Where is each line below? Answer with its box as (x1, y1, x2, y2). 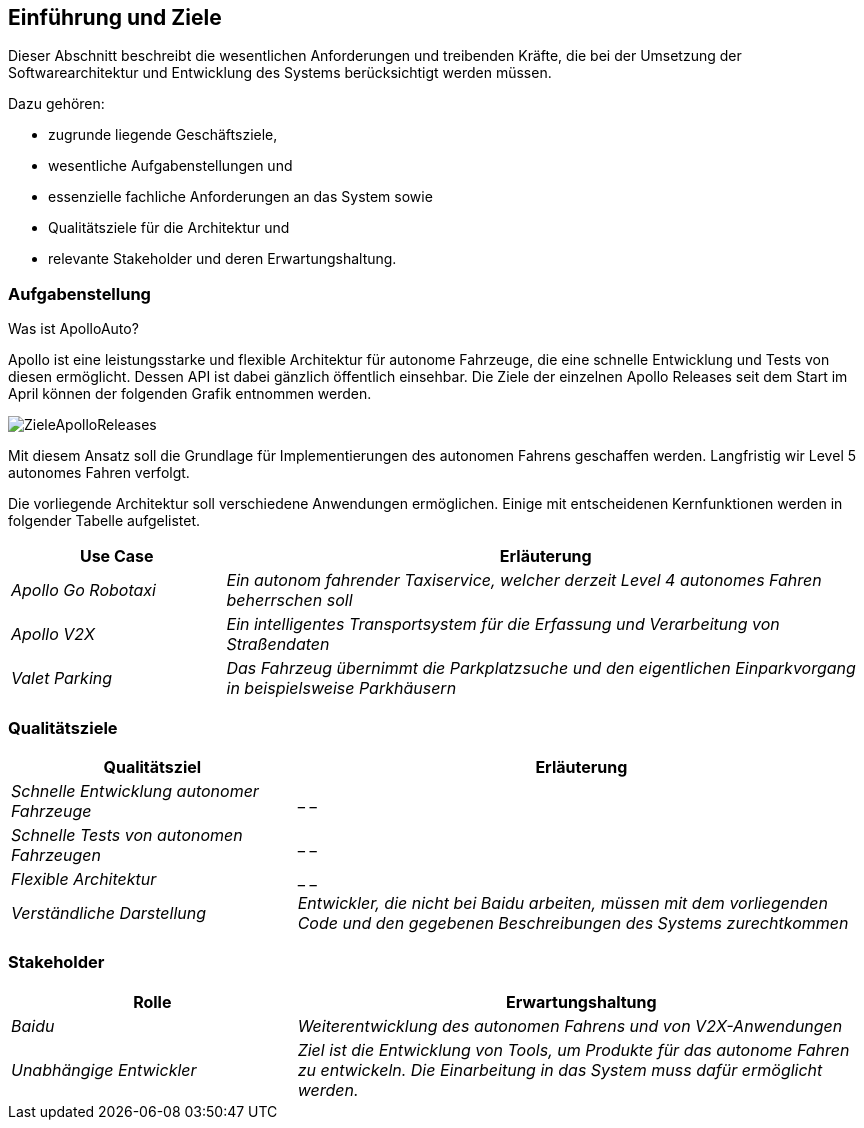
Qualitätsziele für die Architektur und (48, 219, 290, 237)
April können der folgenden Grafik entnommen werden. (8, 385, 372, 403)
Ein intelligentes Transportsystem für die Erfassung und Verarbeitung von (226, 614, 780, 635)
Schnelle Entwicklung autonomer (11, 780, 259, 801)
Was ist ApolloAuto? (8, 320, 139, 338)
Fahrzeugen (11, 844, 101, 865)
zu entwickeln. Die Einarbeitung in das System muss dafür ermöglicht (297, 1059, 823, 1080)
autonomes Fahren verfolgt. (8, 464, 190, 482)
